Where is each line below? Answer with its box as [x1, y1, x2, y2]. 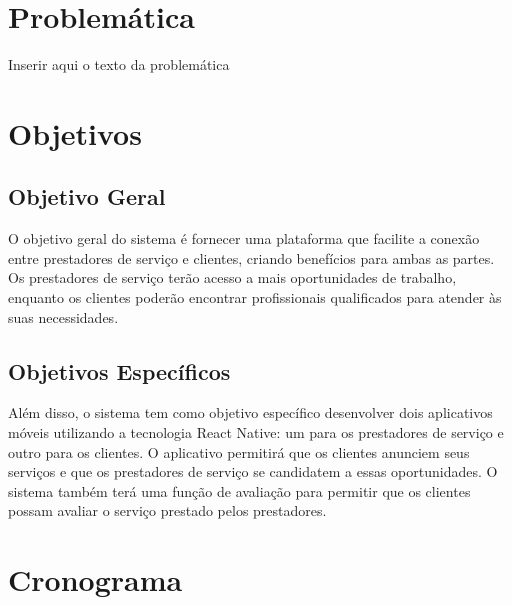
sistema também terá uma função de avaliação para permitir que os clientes [8, 480, 471, 501]
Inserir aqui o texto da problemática [8, 54, 230, 75]
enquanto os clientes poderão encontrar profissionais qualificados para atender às [8, 287, 502, 308]
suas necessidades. [8, 306, 119, 327]
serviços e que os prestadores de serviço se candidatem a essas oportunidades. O [8, 461, 498, 482]
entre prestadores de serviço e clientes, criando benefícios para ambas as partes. [8, 247, 495, 268]
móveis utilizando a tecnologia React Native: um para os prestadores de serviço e [8, 422, 504, 443]
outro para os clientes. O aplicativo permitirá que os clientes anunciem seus [8, 441, 470, 462]
